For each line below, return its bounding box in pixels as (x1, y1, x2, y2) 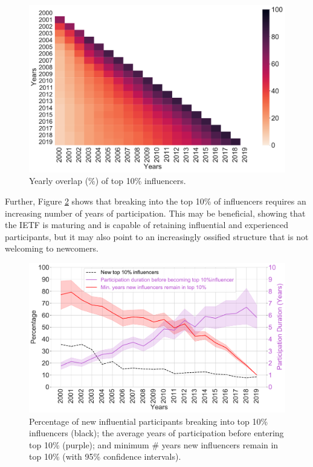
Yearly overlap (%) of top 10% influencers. (29, 174, 186, 187)
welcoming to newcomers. (5, 242, 98, 255)
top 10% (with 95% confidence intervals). (29, 450, 181, 463)
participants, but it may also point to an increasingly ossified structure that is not (5, 230, 309, 243)
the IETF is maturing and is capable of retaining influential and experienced (5, 218, 288, 231)
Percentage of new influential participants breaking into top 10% (29, 415, 268, 427)
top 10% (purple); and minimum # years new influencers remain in (29, 438, 279, 451)
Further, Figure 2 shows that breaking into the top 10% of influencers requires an (5, 195, 306, 208)
